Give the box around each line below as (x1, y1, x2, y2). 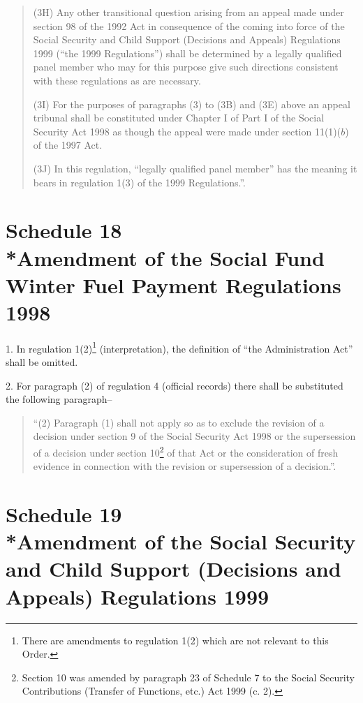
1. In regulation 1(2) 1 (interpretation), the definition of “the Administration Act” (6, 339, 353, 355)
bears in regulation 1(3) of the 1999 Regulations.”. (33, 175, 246, 189)
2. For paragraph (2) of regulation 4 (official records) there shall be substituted (6, 378, 343, 392)
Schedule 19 (6, 500, 122, 528)
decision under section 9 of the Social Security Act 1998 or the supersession (33, 429, 356, 443)
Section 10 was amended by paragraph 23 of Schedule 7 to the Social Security (22, 669, 355, 684)
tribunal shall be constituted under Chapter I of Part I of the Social (33, 110, 325, 125)
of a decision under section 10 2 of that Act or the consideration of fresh (33, 443, 339, 459)
